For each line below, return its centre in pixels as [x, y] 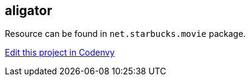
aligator [28, 11]
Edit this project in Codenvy [60, 53]
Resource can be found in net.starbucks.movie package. [125, 34]
